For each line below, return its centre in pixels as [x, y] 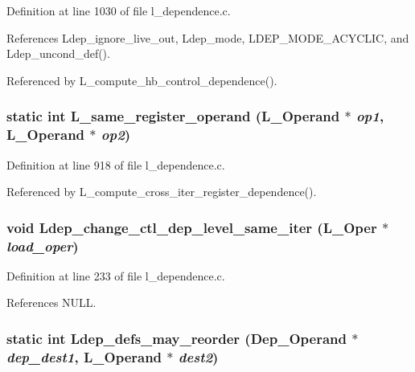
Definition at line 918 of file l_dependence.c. [116, 164]
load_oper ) [43, 245]
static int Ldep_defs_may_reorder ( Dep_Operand [177, 338]
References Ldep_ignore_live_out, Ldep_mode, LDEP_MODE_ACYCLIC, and [208, 37]
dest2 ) [198, 356]
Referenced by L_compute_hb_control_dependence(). [142, 80]
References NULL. [51, 303]
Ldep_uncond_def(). [58, 53]
